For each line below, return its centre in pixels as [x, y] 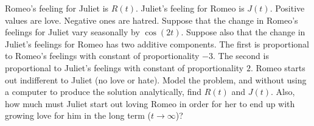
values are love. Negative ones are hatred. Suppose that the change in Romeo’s [152, 20]
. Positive [287, 8]
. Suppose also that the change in [243, 32]
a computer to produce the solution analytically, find [103, 92]
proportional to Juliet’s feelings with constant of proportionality [124, 67]
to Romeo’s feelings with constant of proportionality [102, 56]
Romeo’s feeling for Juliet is [57, 8]
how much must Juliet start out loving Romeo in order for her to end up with [150, 103]
